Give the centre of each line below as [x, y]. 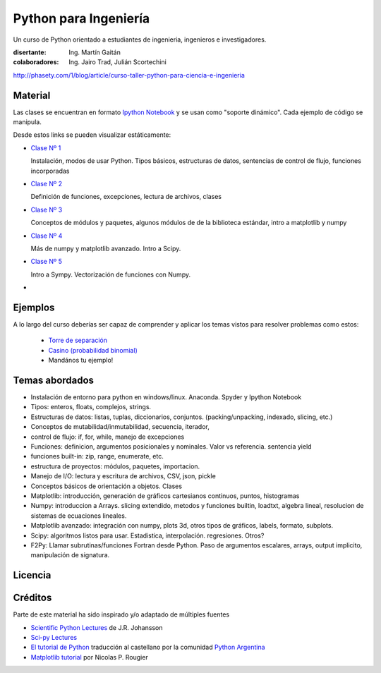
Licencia [32, 575]
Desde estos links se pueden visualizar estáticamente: [92, 135]
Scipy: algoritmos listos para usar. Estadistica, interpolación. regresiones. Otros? [147, 535]
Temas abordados [54, 380]
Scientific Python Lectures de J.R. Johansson [97, 627]
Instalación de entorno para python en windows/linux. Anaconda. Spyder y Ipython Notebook [166, 397]
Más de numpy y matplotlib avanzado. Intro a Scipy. [106, 248]
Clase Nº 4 [47, 236]
